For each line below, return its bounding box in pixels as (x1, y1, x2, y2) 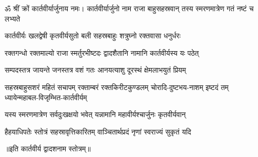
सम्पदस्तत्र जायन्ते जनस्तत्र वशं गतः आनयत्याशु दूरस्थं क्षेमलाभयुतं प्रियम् (5, 64, 186, 75)
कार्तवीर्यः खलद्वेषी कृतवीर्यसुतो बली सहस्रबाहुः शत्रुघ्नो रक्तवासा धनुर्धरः (5, 30, 181, 41)
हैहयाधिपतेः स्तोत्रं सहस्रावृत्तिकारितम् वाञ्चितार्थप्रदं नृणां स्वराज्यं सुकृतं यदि (5, 126, 191, 137)
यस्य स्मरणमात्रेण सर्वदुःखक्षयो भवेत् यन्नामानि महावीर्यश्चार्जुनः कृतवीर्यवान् (5, 109, 186, 120)
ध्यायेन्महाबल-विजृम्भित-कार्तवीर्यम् (5, 92, 87, 102)
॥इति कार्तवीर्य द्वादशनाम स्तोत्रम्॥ (5, 143, 91, 154)
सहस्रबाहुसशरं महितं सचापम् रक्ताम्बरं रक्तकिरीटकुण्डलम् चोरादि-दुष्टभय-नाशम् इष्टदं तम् (5, 81, 229, 92)
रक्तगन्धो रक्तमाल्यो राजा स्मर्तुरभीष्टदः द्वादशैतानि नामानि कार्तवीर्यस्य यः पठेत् (5, 47, 199, 58)
